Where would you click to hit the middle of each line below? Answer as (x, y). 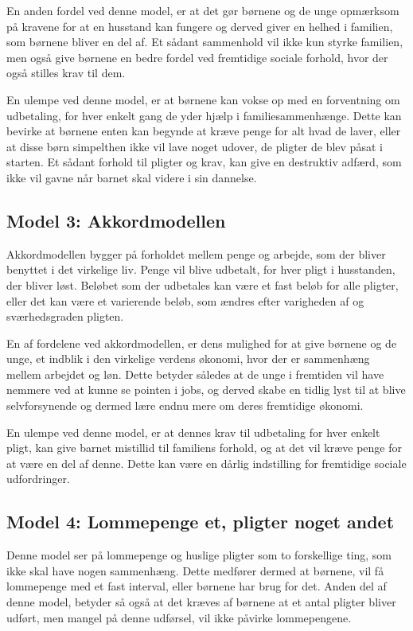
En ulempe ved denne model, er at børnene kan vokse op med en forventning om (203, 99)
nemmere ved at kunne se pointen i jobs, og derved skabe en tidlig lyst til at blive (206, 390)
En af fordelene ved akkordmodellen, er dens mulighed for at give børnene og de (202, 343)
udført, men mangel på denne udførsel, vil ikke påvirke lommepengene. (179, 617)
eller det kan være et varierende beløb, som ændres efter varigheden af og (185, 300)
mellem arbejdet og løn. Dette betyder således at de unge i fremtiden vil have (195, 374)
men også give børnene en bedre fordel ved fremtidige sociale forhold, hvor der (197, 57)
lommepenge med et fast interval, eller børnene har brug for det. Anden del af (197, 586)
